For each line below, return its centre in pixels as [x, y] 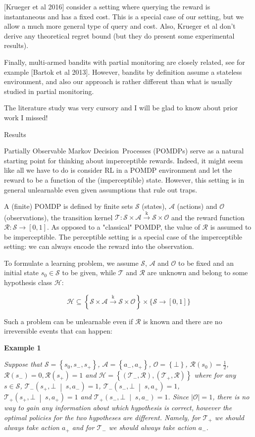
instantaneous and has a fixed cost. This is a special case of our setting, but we [124, 16]
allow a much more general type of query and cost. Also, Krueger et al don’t [120, 26]
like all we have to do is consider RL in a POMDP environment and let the [118, 170]
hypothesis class [28, 282]
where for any [215, 375]
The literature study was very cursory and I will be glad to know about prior [121, 108]
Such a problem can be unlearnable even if [69, 321]
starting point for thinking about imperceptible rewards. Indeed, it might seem [124, 160]
